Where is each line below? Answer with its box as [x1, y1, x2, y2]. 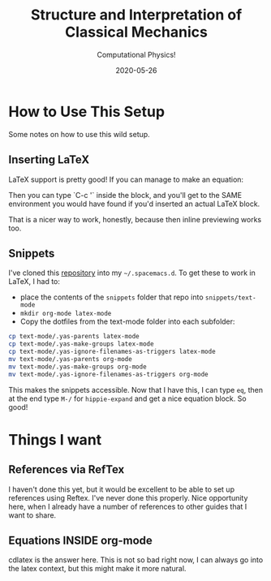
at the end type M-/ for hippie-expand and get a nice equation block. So [8, 394, 247, 403]
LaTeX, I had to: [8, 277, 61, 286]
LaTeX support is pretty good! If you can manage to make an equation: [8, 174, 244, 184]
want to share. [8, 510, 57, 520]
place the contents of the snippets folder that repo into [19, 292, 204, 302]
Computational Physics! [97, 49, 176, 59]
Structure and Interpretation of [30, 6, 243, 24]
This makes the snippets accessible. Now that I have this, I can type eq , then [8, 385, 264, 394]
